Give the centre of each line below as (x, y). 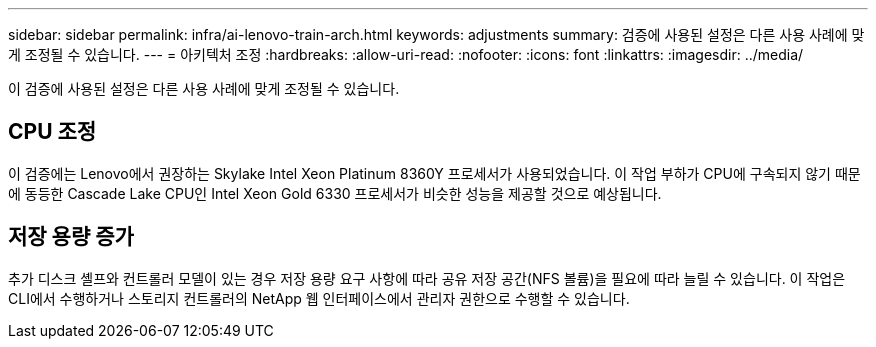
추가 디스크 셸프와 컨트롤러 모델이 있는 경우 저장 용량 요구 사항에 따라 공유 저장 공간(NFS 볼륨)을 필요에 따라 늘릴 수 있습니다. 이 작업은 (427, 278)
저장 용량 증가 (71, 237)
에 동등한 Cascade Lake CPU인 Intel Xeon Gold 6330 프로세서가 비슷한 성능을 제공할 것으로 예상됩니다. (335, 193)
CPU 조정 (52, 132)
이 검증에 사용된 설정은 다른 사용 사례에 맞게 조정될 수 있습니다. (204, 88)
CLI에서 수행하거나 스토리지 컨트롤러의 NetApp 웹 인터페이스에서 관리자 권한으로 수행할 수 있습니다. (319, 298)
